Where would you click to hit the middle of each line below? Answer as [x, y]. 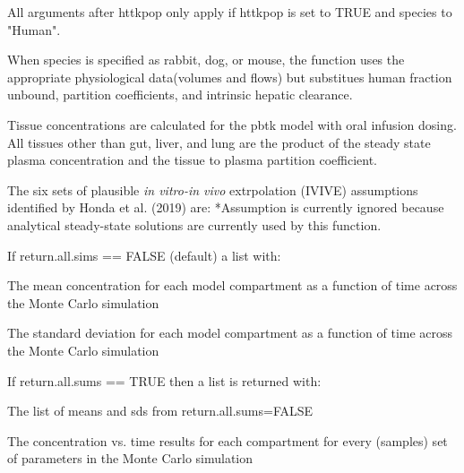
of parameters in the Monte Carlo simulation [130, 458]
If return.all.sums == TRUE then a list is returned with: [164, 380]
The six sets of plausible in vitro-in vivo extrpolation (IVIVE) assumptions [213, 189]
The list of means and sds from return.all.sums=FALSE [160, 411]
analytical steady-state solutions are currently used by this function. [194, 224]
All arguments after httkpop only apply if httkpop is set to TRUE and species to [230, 12]
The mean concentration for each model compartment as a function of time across [232, 285]
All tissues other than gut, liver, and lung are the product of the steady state [219, 142]
